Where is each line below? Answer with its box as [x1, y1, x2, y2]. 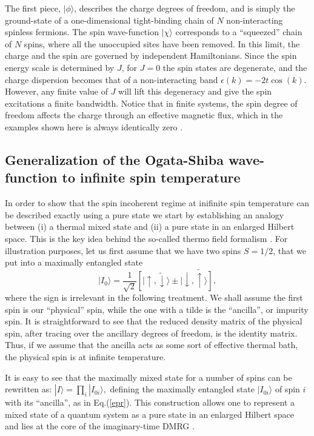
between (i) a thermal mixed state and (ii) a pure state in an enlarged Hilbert [5, 220, 295, 233]
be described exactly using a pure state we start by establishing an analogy [5, 208, 284, 221]
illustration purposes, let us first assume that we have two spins [5, 244, 241, 257]
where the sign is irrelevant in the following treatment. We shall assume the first [5, 291, 303, 304]
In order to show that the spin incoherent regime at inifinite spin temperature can [5, 196, 310, 209]
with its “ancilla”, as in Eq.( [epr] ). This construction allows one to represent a [5, 396, 295, 409]
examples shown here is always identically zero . [5, 120, 183, 133]
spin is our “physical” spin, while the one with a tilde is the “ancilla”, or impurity [5, 303, 309, 315]
